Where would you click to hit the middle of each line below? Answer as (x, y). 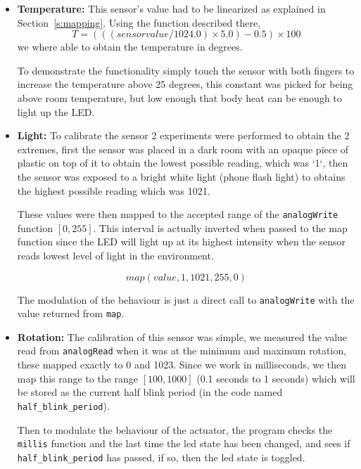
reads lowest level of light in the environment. (115, 255)
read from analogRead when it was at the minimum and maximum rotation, (182, 351)
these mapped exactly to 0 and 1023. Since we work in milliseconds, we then (182, 365)
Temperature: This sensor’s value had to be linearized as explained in (171, 8)
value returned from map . (71, 313)
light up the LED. (56, 111)
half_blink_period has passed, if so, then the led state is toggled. (161, 457)
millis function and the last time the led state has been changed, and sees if (184, 443)
